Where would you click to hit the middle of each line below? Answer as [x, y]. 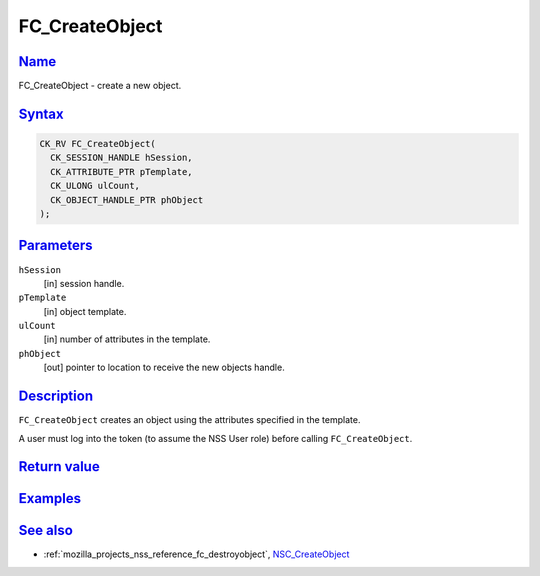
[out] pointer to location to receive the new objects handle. [164, 367]
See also [46, 530]
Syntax [41, 113]
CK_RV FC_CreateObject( [98, 144]
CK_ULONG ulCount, [95, 186]
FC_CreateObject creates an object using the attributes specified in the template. [189, 420]
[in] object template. [85, 311]
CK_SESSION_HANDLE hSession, [122, 158]
